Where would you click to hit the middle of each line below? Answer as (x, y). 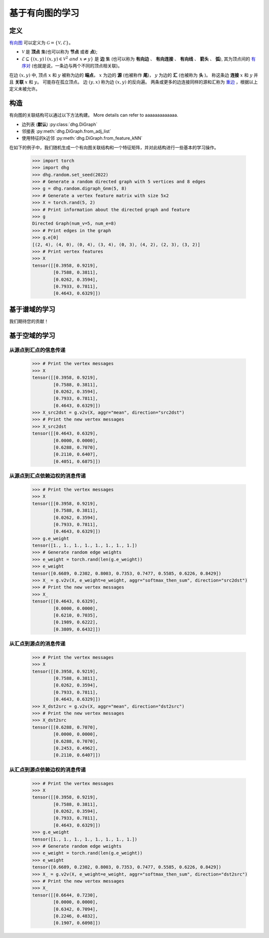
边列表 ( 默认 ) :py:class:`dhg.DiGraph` (60, 124)
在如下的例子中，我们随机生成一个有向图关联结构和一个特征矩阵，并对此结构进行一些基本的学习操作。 (114, 147)
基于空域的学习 (32, 335)
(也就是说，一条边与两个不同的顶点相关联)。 (77, 66)
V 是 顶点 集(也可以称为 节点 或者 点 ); (60, 52)
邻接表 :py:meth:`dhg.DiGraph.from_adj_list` (67, 131)
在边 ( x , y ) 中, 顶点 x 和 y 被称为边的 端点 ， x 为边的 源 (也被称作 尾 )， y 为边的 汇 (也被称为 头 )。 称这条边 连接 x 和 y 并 (134, 75)
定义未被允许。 (24, 89)
